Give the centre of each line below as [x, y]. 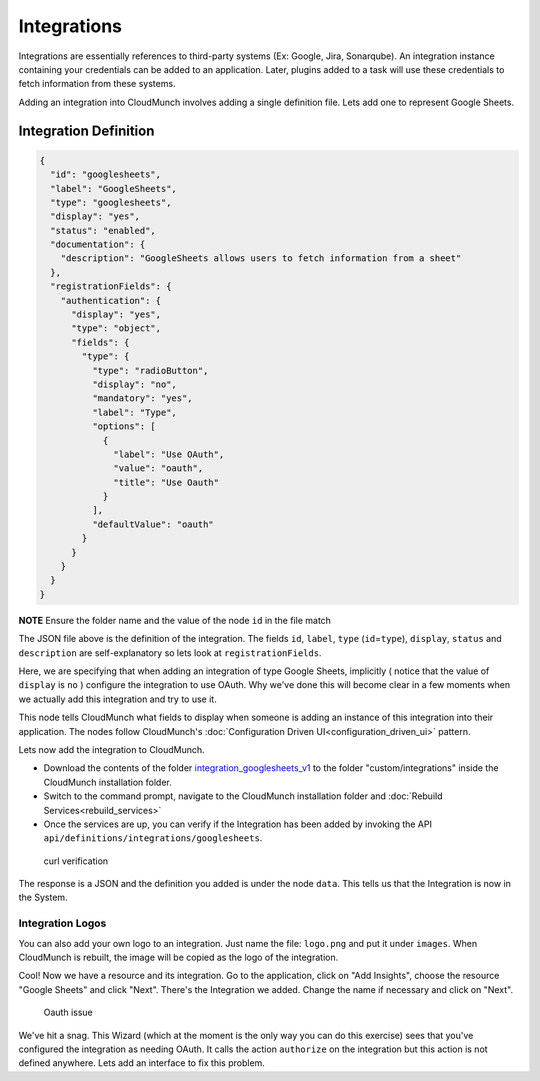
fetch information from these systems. [97, 84]
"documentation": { [98, 244]
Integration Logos [62, 923]
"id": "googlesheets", [106, 174]
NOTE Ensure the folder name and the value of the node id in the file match [175, 620]
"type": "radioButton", [150, 370]
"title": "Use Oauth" [166, 482]
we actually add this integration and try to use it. [117, 699]
